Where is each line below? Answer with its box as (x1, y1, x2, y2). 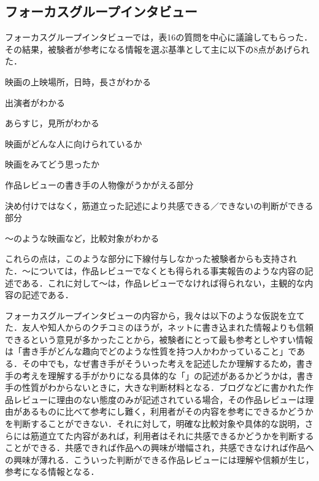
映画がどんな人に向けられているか (5, 137, 142, 150)
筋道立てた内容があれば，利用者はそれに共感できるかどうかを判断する (30, 429, 314, 442)
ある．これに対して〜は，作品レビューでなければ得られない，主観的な (21, 276, 305, 289)
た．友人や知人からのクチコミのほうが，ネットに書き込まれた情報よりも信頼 (5, 321, 313, 334)
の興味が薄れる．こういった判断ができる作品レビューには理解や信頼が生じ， (5, 453, 314, 466)
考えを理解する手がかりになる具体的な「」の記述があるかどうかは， (21, 369, 297, 382)
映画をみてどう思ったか (5, 158, 99, 171)
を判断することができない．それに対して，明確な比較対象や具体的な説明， (5, 417, 305, 430)
